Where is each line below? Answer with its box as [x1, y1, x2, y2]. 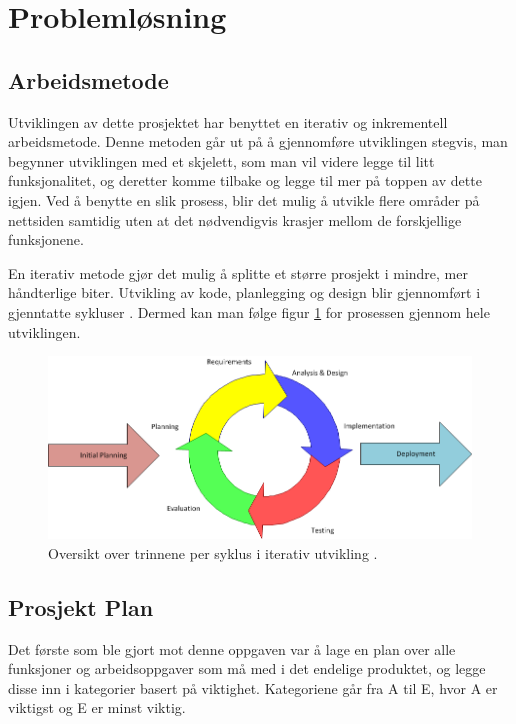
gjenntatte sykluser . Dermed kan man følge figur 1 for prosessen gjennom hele [8, 301, 490, 322]
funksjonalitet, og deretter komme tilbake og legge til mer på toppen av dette [8, 170, 482, 191]
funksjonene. [8, 229, 84, 250]
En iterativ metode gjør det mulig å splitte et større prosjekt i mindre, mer [8, 262, 468, 283]
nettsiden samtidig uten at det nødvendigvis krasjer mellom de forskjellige [8, 209, 462, 230]
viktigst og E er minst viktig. [8, 697, 186, 718]
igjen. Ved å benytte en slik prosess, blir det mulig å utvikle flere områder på [8, 189, 480, 210]
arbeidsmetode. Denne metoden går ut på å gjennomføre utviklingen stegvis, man [8, 131, 508, 152]
